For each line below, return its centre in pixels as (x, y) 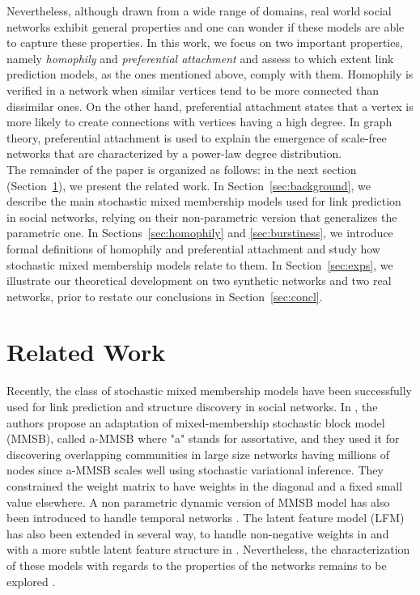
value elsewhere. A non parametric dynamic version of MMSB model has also (198, 501)
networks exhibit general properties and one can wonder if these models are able (206, 26)
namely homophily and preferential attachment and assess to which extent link (200, 58)
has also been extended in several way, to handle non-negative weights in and (198, 533)
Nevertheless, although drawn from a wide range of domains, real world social (199, 11)
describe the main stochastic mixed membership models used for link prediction (204, 201)
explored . (31, 581)
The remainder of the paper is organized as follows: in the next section (182, 169)
